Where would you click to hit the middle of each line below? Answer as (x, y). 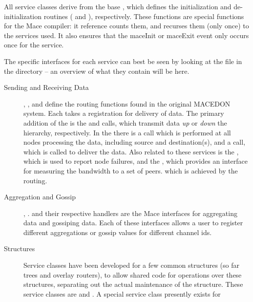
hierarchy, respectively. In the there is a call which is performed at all (127, 132)
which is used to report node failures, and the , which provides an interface (136, 161)
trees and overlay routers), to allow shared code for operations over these (133, 274)
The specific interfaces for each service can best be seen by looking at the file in (123, 61)
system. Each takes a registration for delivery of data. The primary (124, 113)
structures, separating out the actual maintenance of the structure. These (133, 284)
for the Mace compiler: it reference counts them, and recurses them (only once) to (126, 26)
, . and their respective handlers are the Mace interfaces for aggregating (130, 213)
